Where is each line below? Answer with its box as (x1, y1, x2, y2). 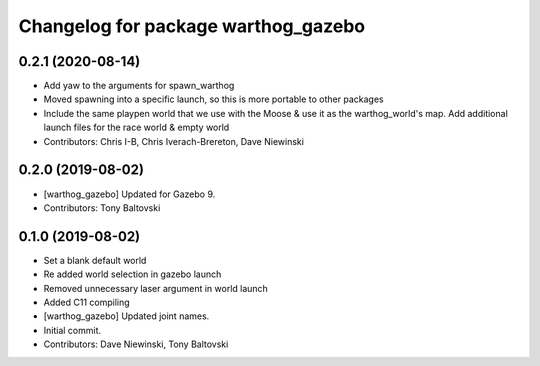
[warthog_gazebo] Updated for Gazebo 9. (43, 188, 216, 200)
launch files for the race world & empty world (43, 121, 230, 134)
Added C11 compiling (43, 296, 130, 308)
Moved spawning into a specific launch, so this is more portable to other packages (43, 93, 384, 105)
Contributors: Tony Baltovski (43, 201, 161, 214)
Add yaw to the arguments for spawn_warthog (43, 80, 235, 92)
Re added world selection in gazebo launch (43, 268, 222, 280)
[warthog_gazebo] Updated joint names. (43, 310, 210, 322)
